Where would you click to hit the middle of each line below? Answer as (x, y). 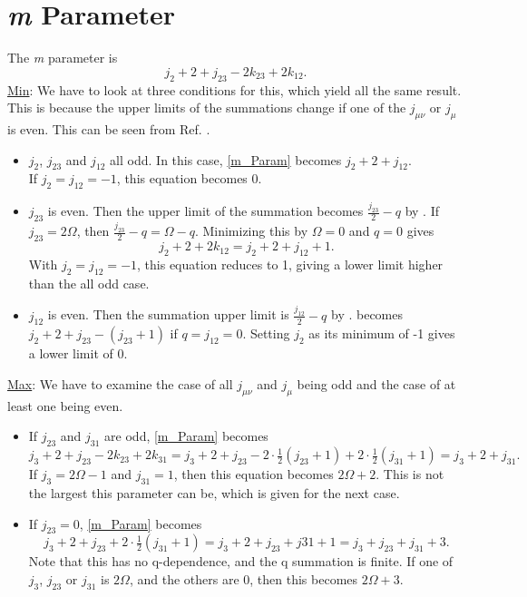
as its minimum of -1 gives (382, 333)
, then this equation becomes (254, 474)
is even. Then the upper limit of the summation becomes (205, 211)
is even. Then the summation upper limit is (168, 314)
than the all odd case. (89, 283)
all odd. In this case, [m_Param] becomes (226, 159)
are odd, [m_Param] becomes (186, 436)
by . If (422, 211)
